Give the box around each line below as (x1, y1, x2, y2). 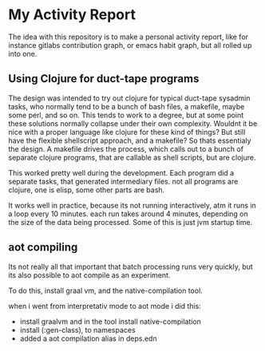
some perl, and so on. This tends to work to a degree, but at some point (8, 110, 244, 120)
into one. (8, 49, 38, 58)
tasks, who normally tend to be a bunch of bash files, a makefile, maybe (8, 101, 245, 111)
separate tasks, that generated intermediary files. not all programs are (8, 176, 239, 186)
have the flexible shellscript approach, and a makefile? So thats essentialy (8, 136, 251, 145)
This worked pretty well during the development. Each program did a (8, 168, 235, 177)
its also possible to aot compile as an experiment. (8, 270, 171, 280)
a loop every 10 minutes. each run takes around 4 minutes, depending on (8, 209, 249, 219)
